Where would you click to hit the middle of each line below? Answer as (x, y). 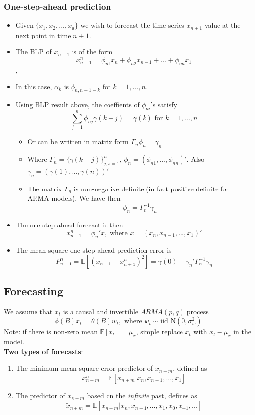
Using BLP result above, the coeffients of (77, 104)
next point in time (43, 35)
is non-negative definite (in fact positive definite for (151, 188)
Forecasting (34, 290)
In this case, (34, 86)
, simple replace (159, 331)
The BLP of (34, 52)
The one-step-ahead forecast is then (69, 225)
